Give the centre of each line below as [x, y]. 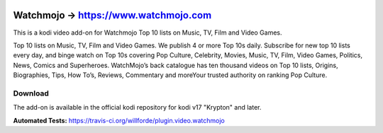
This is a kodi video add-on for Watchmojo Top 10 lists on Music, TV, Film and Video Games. [148, 33]
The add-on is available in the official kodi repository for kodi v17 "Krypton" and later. [137, 108]
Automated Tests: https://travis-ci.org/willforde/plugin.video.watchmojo [119, 120]
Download [31, 93]
